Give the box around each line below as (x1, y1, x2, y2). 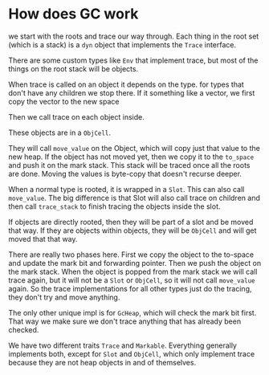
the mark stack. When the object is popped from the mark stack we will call (8, 267, 258, 276)
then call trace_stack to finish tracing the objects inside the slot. (8, 202, 221, 211)
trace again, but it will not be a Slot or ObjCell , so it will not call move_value (8, 275, 255, 285)
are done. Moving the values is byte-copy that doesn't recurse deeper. (8, 169, 243, 178)
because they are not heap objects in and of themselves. (8, 357, 197, 367)
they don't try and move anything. (8, 292, 120, 302)
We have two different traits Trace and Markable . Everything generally (8, 340, 237, 350)
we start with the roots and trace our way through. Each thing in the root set (8, 31, 259, 41)
